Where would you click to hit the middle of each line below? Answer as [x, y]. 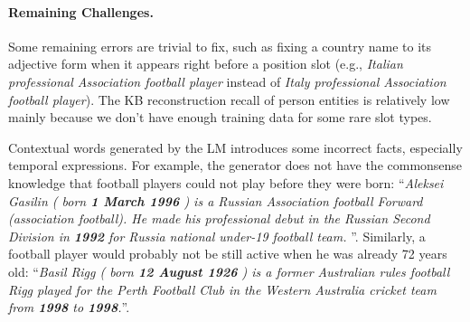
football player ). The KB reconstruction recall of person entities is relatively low [229, 99]
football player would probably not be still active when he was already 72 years [228, 254]
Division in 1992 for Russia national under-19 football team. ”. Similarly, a [217, 236]
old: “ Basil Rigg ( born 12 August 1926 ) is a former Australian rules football [229, 271]
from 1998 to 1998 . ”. [69, 307]
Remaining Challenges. [81, 11]
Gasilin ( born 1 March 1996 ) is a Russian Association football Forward [216, 200]
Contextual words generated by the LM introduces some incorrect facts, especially [235, 147]
